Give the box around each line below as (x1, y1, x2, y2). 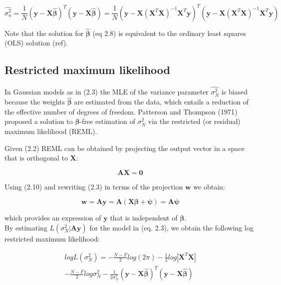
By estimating (4, 222, 47, 232)
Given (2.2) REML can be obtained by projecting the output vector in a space (4, 142, 245, 153)
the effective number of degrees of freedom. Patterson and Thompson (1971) (4, 106, 238, 116)
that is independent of (110, 212, 178, 223)
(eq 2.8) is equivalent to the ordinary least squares (92, 27, 247, 38)
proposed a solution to (4, 116, 73, 126)
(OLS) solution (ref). (4, 37, 68, 48)
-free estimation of (79, 116, 135, 126)
